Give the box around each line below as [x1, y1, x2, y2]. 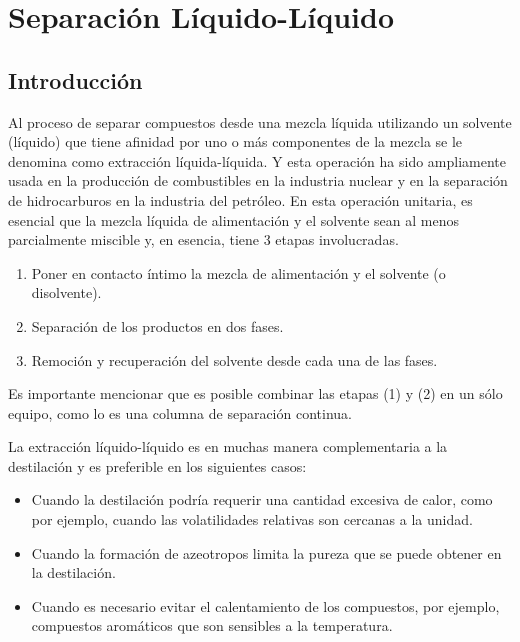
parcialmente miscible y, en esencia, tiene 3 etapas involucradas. [8, 229, 399, 250]
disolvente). [31, 282, 102, 303]
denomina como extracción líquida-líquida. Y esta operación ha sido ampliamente [8, 150, 507, 171]
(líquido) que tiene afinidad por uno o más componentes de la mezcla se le [8, 131, 463, 152]
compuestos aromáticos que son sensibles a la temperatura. [31, 615, 393, 636]
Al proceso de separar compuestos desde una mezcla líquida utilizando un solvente [8, 111, 512, 132]
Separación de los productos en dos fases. [31, 315, 284, 336]
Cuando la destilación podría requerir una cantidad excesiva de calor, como [31, 489, 493, 510]
